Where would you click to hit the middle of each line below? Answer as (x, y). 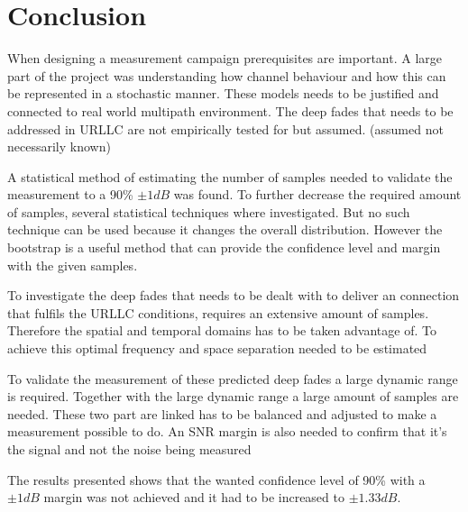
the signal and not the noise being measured (129, 449)
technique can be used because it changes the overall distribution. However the (225, 229)
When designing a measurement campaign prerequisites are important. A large (225, 58)
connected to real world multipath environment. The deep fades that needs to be (230, 110)
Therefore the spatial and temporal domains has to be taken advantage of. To (222, 330)
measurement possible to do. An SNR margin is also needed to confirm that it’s (227, 431)
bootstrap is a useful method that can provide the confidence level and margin (224, 247)
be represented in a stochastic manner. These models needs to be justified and (223, 93)
